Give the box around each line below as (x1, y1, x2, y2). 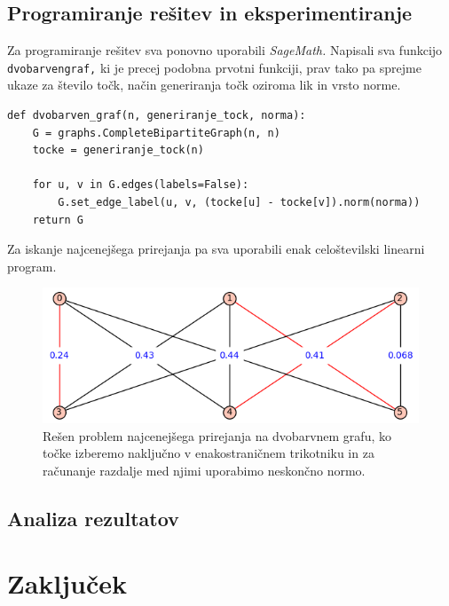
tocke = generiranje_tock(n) (32, 144, 204, 157)
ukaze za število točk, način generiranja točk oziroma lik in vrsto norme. (7, 75, 401, 94)
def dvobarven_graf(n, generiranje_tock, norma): (7, 109, 306, 122)
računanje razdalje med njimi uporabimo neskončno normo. (43, 460, 366, 479)
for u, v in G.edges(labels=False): (32, 178, 249, 192)
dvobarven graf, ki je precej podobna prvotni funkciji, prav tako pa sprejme (7, 58, 421, 76)
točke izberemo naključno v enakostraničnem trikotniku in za (43, 444, 374, 462)
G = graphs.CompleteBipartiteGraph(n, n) (32, 126, 280, 139)
